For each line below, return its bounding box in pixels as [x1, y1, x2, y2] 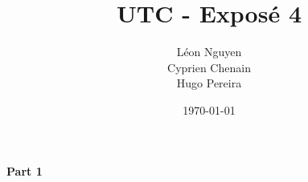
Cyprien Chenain [167, 59, 251, 75]
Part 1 [6, 162, 43, 179]
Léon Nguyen [176, 43, 242, 60]
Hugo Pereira [176, 75, 242, 91]
